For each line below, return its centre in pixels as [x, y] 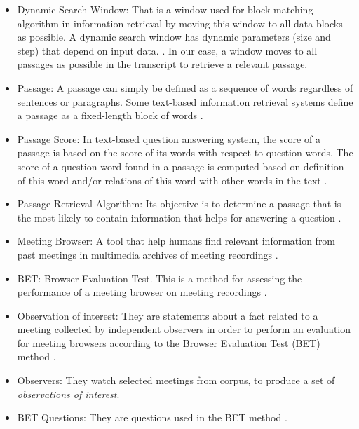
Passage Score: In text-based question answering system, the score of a [169, 138]
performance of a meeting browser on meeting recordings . [142, 292]
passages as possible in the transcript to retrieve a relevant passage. [162, 64]
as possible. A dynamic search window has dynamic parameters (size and [174, 37]
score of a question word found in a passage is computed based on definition [181, 166]
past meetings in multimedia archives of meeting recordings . [148, 254]
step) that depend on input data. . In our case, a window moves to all [167, 50]
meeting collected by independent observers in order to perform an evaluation [184, 329]
